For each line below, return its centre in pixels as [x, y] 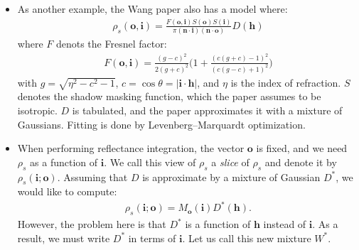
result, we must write [64, 238]
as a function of [64, 162]
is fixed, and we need [302, 148]
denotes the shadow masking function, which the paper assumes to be [169, 96]
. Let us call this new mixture [247, 238]
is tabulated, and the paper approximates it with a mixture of [207, 110]
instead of [285, 224]
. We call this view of [150, 162]
